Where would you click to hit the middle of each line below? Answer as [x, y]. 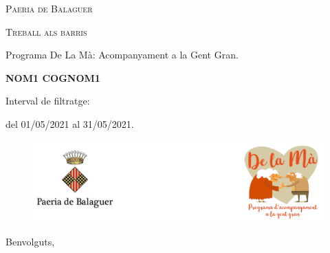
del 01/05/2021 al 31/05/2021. [70, 123]
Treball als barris [46, 31]
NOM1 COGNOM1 [53, 77]
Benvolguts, [30, 242]
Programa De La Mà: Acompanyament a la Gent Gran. [122, 55]
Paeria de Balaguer [49, 8]
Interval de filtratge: [48, 101]
